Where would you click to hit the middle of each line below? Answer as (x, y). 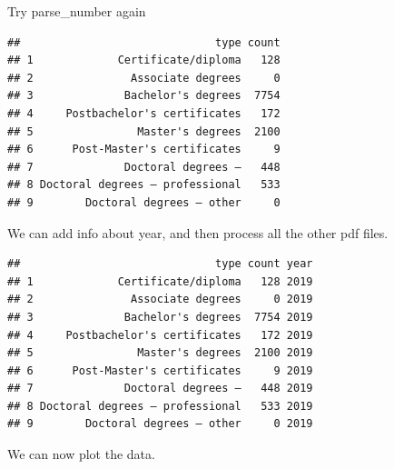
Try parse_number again (77, 11)
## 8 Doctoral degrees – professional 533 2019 (160, 406)
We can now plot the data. (81, 454)
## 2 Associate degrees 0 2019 (160, 299)
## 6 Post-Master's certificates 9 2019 (160, 370)
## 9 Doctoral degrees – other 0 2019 (160, 424)
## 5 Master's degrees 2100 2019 (160, 353)
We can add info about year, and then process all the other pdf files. (198, 232)
